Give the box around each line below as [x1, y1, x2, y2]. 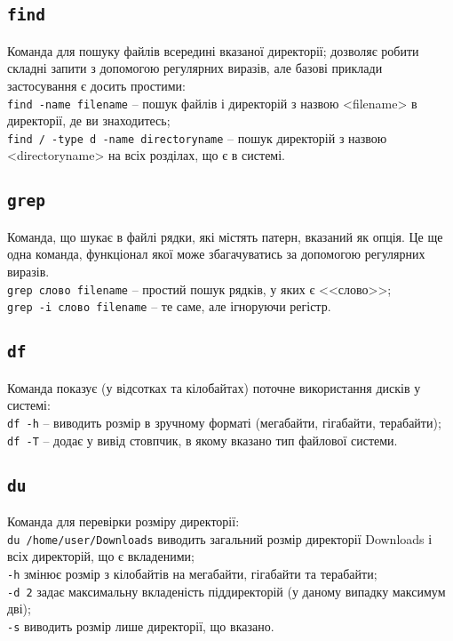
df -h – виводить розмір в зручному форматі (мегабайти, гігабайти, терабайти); [7, 413, 441, 431]
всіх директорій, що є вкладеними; [7, 547, 195, 565]
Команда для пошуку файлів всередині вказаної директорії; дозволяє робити [7, 41, 419, 60]
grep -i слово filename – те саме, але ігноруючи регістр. [7, 297, 331, 316]
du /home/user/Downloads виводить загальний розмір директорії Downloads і [7, 529, 433, 548]
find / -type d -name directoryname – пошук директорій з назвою [7, 128, 387, 147]
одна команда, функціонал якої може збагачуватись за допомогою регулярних [7, 244, 425, 263]
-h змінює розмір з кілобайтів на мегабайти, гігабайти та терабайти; [7, 564, 377, 582]
